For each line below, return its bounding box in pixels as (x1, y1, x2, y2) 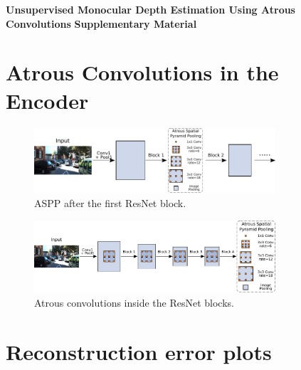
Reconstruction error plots (6, 337, 272, 366)
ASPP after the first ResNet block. (34, 195, 186, 210)
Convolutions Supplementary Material (6, 16, 197, 31)
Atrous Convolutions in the (6, 58, 279, 87)
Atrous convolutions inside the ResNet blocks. (34, 295, 234, 310)
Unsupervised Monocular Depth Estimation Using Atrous (6, 2, 295, 16)
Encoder (6, 85, 89, 115)
